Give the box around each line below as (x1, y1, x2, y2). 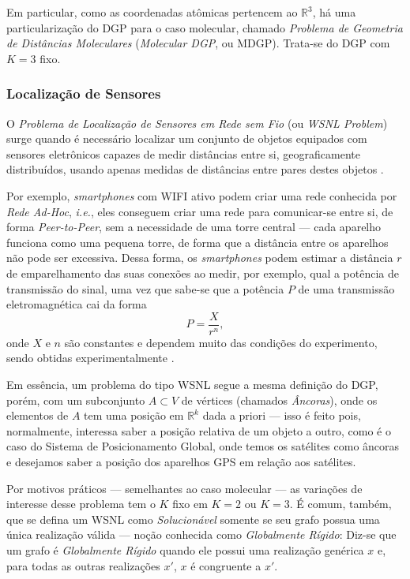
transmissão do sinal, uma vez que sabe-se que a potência (6, 280, 284, 297)
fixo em (172, 495, 208, 512)
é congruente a (190, 557, 261, 573)
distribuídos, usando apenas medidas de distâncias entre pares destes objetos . (6, 161, 384, 177)
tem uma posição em (84, 407, 184, 424)
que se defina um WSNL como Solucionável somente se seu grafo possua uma (6, 510, 380, 527)
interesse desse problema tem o (6, 495, 156, 512)
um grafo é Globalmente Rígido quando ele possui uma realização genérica (6, 541, 364, 558)
